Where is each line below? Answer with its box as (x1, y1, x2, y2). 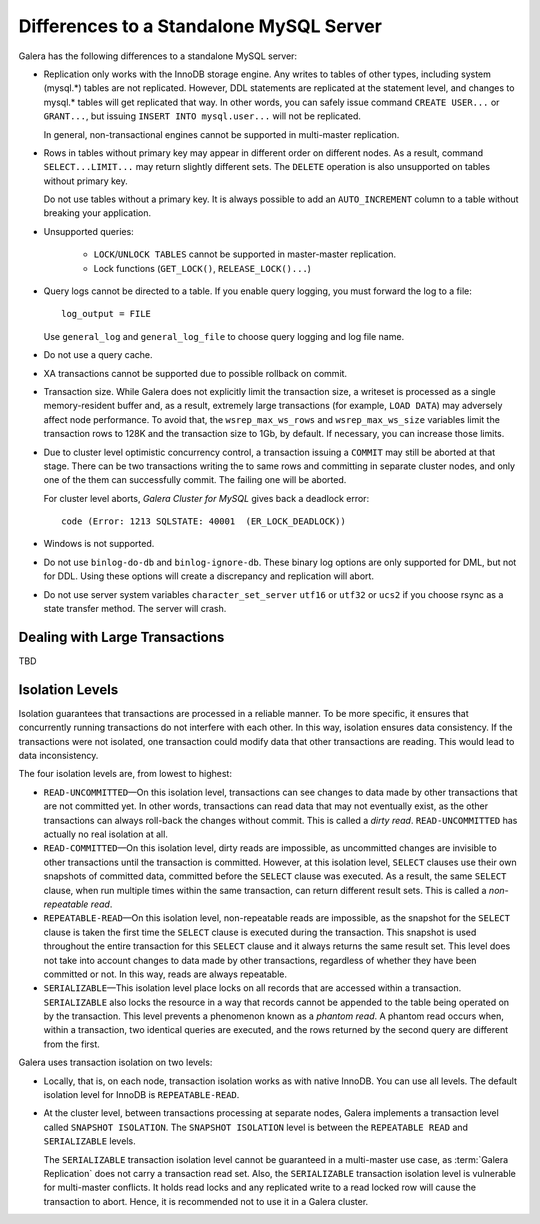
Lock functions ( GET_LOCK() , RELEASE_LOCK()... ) (93, 262, 312, 274)
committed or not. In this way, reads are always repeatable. (43, 968, 287, 980)
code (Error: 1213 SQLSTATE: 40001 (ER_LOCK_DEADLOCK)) (61, 516, 347, 527)
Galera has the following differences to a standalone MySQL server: (18, 50, 298, 62)
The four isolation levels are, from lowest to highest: (18, 768, 232, 780)
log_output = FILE (61, 308, 152, 320)
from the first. (43, 1038, 100, 1050)
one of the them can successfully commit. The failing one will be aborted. (43, 474, 347, 486)
